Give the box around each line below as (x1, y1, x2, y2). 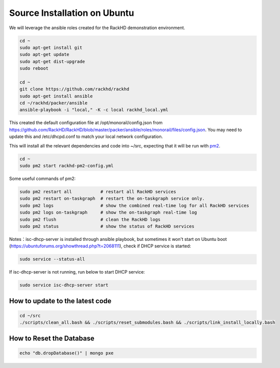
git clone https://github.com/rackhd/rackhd (19, 87, 130, 92)
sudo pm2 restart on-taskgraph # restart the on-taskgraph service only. (19, 196, 205, 201)
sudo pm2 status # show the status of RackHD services (19, 223, 195, 229)
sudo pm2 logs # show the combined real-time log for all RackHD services (19, 203, 249, 208)
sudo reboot (19, 66, 49, 71)
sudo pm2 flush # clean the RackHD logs (19, 217, 161, 222)
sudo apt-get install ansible (19, 93, 93, 99)
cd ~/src (19, 313, 41, 319)
